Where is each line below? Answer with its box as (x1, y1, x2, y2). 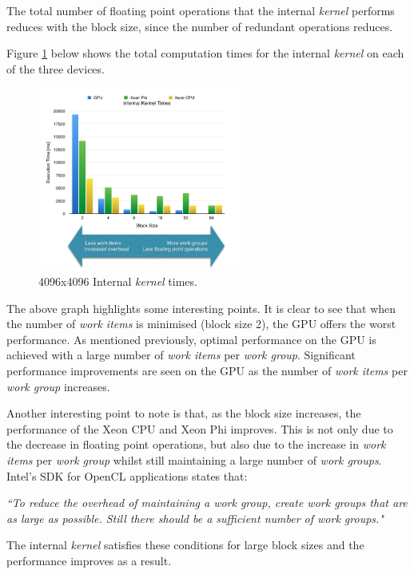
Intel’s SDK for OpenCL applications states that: (6, 467, 248, 484)
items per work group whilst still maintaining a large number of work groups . (6, 451, 382, 468)
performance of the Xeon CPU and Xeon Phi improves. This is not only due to (6, 420, 393, 437)
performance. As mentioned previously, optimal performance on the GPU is (6, 331, 376, 347)
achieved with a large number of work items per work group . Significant (6, 346, 356, 363)
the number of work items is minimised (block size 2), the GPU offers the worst (6, 315, 396, 332)
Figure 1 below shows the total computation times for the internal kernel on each (6, 45, 404, 61)
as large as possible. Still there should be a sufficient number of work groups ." (6, 509, 384, 526)
